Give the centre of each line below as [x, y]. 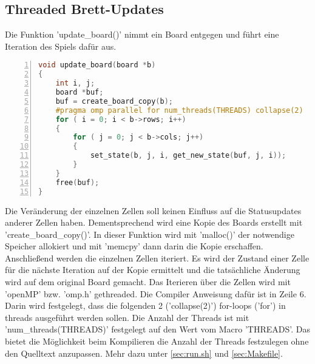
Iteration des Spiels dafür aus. [61, 46]
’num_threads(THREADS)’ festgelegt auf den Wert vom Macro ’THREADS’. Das [158, 329]
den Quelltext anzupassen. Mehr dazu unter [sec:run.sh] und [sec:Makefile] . [144, 353]
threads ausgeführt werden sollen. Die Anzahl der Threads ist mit [127, 317]
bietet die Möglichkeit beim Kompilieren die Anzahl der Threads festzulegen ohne [157, 341]
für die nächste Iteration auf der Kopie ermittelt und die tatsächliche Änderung [153, 270]
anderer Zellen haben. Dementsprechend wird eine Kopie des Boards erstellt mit [154, 222]
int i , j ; [75, 83]
